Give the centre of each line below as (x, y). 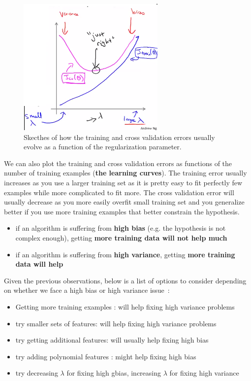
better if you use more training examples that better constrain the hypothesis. (122, 211)
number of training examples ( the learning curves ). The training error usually (125, 173)
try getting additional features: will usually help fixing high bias (112, 340)
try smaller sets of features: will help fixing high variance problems (116, 323)
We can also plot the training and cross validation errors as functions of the (118, 163)
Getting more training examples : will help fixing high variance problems (125, 306)
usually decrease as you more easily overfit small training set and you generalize (124, 202)
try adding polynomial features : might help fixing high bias (106, 356)
